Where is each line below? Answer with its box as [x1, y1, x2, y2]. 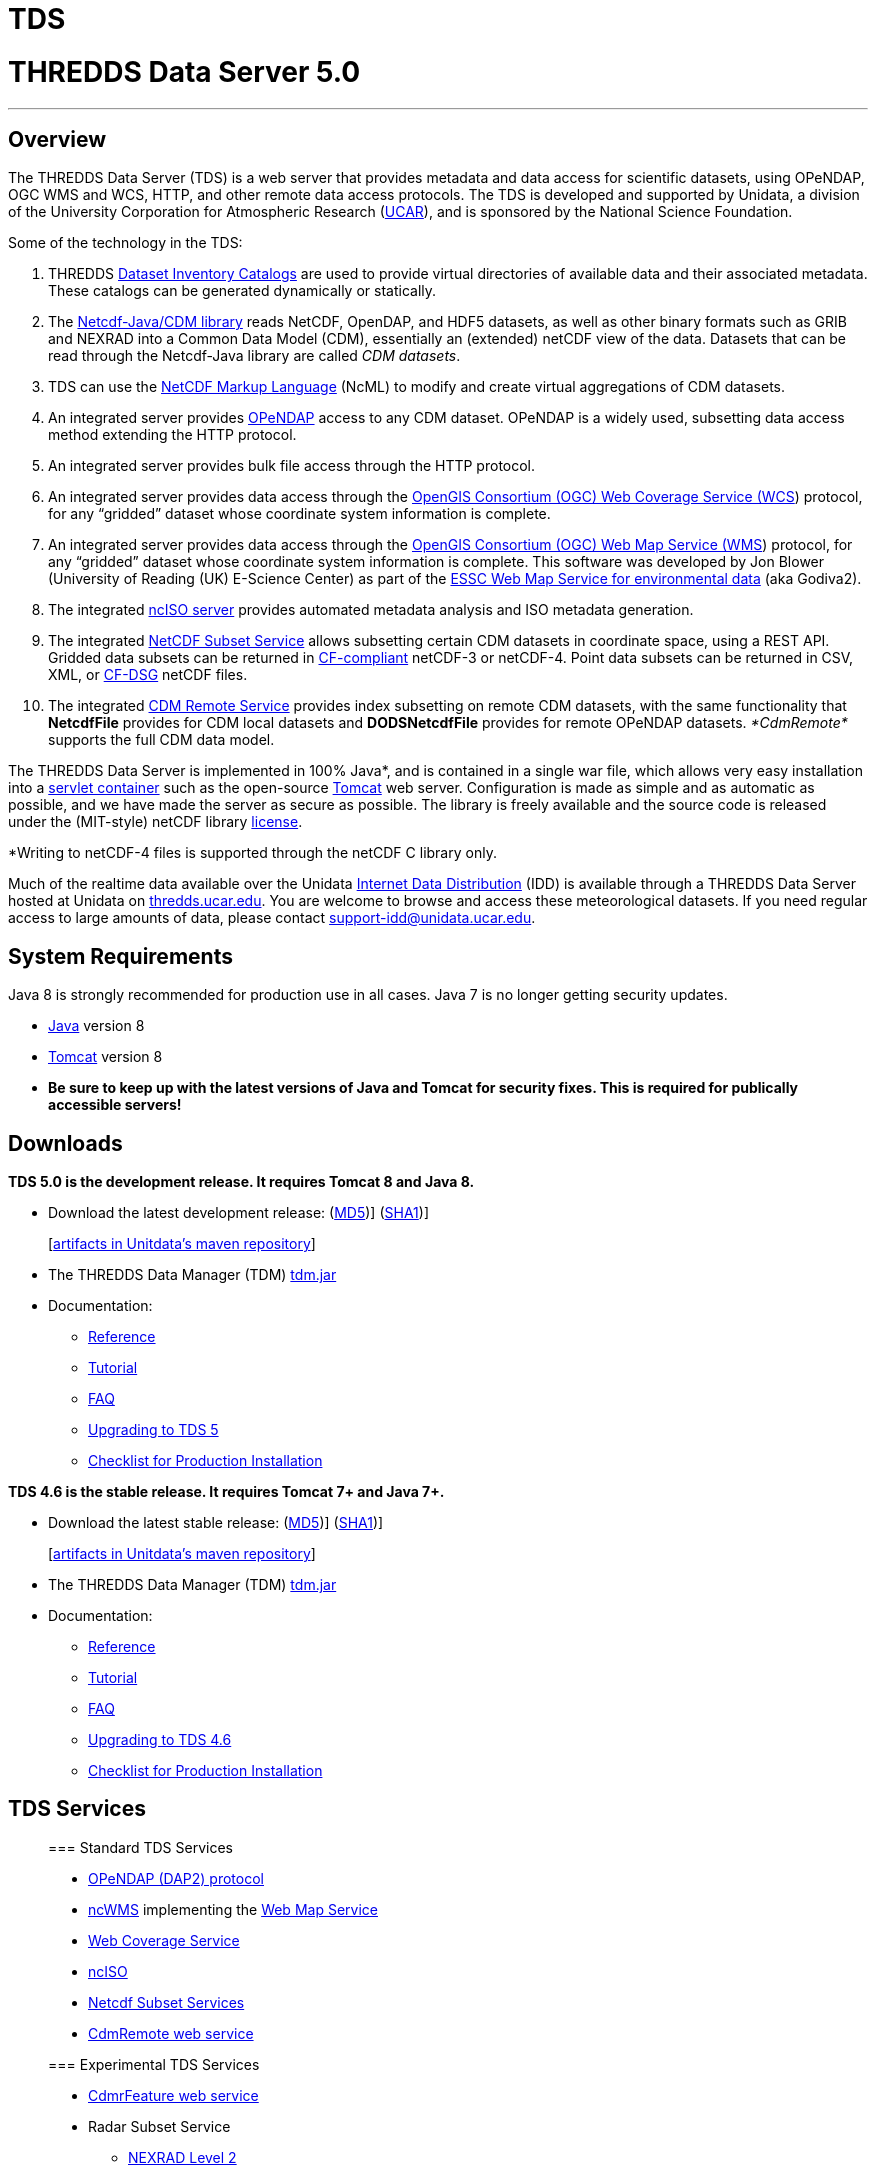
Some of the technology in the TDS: [8, 234, 243, 252]
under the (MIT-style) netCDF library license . [8, 813, 303, 831]
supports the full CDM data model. [48, 731, 275, 749]
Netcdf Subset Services [88, 1993, 245, 2011]
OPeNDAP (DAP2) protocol [88, 1869, 264, 1887]
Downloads [8, 1130, 123, 1156]
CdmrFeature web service [88, 2086, 259, 2104]
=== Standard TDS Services [48, 1838, 233, 1856]
